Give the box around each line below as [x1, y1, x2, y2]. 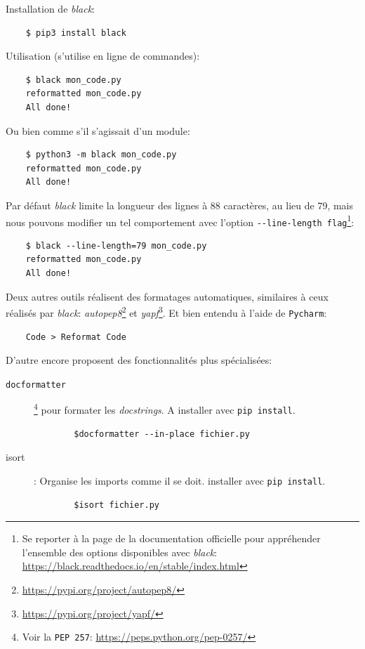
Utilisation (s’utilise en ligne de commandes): [6, 48, 200, 63]
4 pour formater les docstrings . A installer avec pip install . [34, 400, 296, 417]
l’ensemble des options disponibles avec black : [22, 544, 218, 559]
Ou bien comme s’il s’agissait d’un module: [6, 123, 190, 138]
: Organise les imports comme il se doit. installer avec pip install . [34, 473, 326, 487]
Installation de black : [6, 1, 95, 15]
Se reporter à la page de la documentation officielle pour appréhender [22, 531, 321, 546]
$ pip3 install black [25, 27, 126, 38]
